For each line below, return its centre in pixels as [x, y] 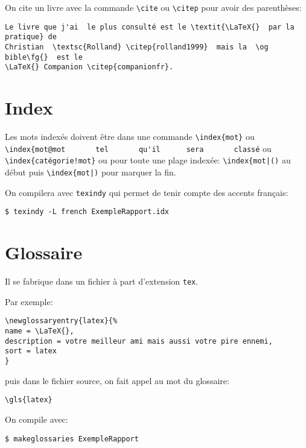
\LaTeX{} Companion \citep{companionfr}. [89, 67]
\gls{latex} [29, 400]
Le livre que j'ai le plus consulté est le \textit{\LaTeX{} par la [150, 27]
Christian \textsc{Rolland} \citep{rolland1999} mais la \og [137, 47]
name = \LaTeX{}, [40, 331]
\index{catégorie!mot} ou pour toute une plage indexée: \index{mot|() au [148, 160]
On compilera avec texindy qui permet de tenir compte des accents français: [147, 192]
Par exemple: [29, 301]
